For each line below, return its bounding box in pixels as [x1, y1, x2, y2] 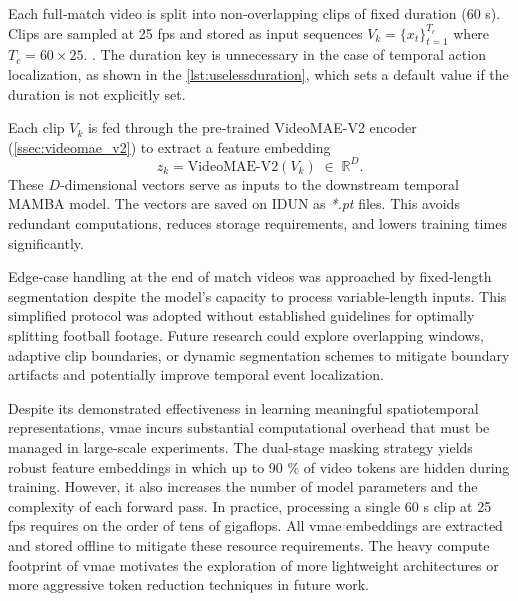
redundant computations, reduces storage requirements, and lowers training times [8, 213, 507, 234]
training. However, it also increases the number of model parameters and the [8, 476, 478, 497]
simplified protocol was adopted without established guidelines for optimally [8, 305, 475, 326]
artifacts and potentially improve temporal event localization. [8, 364, 384, 385]
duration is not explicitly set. [8, 83, 186, 104]
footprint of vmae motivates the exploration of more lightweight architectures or [8, 554, 499, 575]
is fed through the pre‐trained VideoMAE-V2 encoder [87, 117, 417, 138]
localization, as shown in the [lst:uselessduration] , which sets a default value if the [8, 63, 509, 84]
